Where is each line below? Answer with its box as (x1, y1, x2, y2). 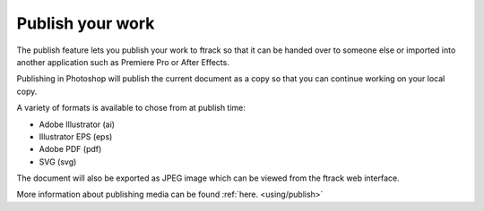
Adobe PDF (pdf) (39, 144, 102, 155)
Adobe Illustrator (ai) (39, 119, 116, 130)
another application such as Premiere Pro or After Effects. (16, 56, 230, 67)
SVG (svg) (39, 156, 77, 167)
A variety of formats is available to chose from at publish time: (16, 103, 246, 114)
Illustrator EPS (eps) (39, 131, 113, 142)
